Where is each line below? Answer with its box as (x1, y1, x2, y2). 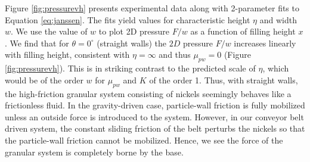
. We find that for (5, 36, 69, 49)
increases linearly (234, 36, 296, 49)
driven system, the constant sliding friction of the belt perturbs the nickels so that (5, 122, 305, 135)
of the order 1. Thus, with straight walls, (149, 73, 298, 86)
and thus (159, 48, 191, 61)
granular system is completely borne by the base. (5, 145, 184, 158)
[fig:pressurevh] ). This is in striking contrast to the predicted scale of (5, 62, 256, 74)
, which (262, 62, 289, 74)
